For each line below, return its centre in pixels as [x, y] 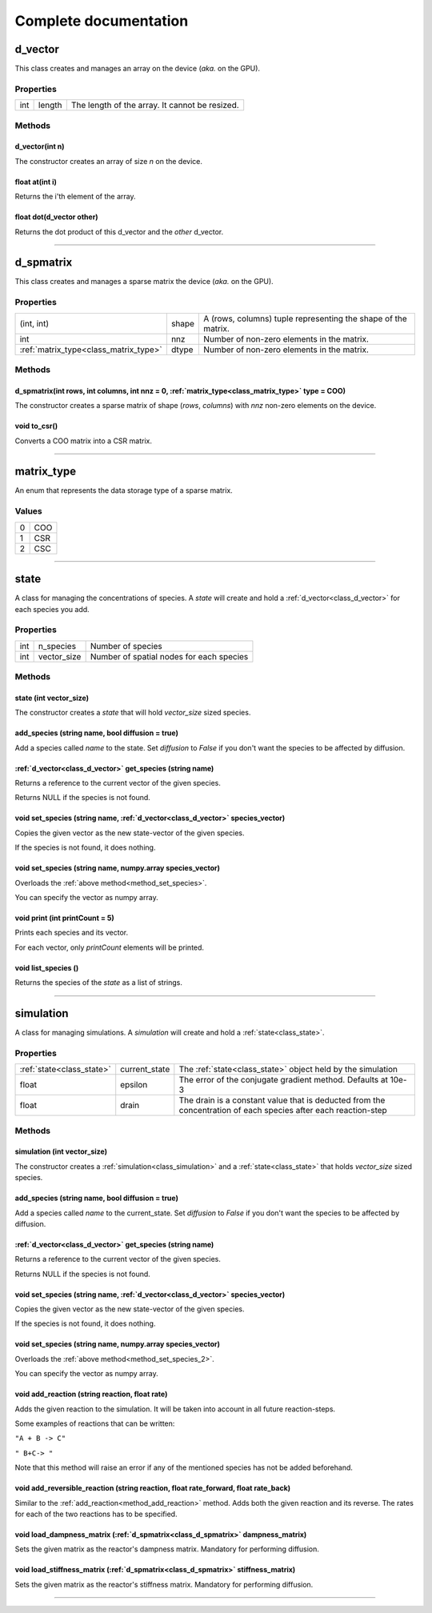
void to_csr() [36, 426]
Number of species [126, 646]
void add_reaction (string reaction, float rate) [91, 1394]
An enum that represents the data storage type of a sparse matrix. [124, 490]
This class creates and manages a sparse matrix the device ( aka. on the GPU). [144, 282]
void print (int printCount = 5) [65, 918]
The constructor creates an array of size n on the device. [109, 161]
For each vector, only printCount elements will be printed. [109, 947]
